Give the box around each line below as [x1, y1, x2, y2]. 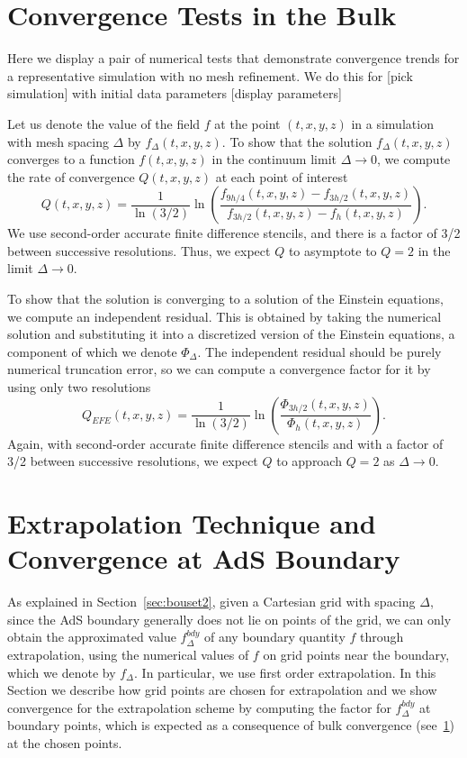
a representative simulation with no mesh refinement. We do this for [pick [7, 66, 413, 85]
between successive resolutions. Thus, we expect [7, 241, 271, 260]
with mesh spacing [7, 132, 109, 151]
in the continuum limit [211, 150, 337, 169]
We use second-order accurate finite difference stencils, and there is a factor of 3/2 [7, 224, 461, 242]
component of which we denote [7, 342, 177, 361]
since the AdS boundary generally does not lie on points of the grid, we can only [7, 609, 452, 628]
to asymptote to [288, 241, 377, 260]
